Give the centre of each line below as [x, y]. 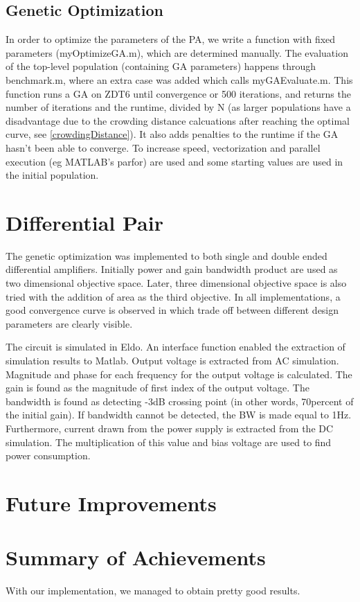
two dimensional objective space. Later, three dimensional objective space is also [176, 283]
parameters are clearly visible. [69, 323]
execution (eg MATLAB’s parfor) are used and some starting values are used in [174, 161]
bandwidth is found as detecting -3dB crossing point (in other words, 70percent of [180, 401]
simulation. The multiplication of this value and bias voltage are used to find [169, 442]
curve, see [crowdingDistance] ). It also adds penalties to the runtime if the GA [172, 134]
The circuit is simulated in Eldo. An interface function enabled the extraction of [175, 347]
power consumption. [48, 455]
